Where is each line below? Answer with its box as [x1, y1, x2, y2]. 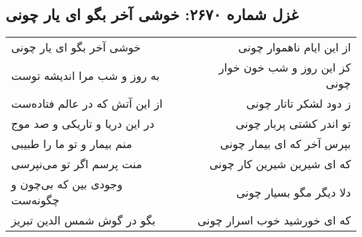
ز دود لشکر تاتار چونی [246, 95, 351, 112]
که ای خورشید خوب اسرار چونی [197, 212, 351, 229]
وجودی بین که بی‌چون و [11, 176, 123, 193]
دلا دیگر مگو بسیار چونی [236, 183, 351, 200]
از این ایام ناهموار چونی [238, 39, 351, 56]
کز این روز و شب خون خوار [219, 59, 351, 76]
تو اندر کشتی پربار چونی [235, 115, 351, 132]
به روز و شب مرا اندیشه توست [11, 67, 160, 83]
